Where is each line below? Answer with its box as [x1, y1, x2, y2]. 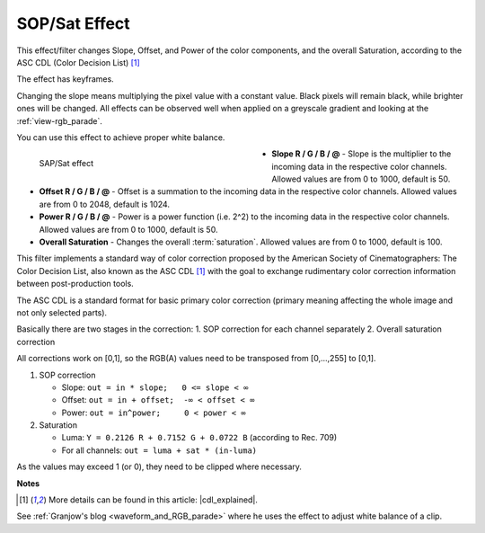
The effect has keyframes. [16, 74, 114, 84]
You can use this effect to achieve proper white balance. [16, 131, 225, 143]
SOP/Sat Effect [16, 13, 130, 33]
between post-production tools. [16, 279, 134, 289]
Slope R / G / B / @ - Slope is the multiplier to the [271, 148, 452, 159]
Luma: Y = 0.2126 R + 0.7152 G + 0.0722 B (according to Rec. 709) [61, 432, 338, 443]
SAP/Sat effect [39, 158, 94, 169]
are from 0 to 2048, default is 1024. [39, 199, 171, 209]
